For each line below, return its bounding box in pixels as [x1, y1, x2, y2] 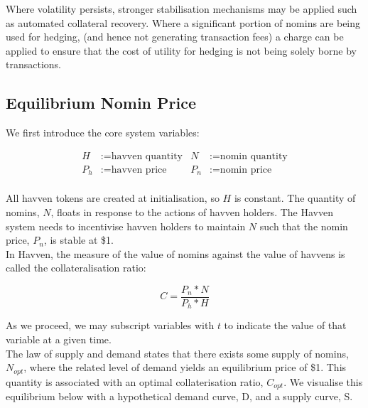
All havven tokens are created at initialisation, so [6, 190, 220, 205]
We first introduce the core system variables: [6, 125, 200, 140]
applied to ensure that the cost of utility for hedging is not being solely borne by [6, 43, 357, 58]
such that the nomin [259, 218, 348, 233]
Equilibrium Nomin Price [6, 92, 197, 114]
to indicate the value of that [224, 318, 347, 333]
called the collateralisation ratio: [6, 260, 146, 275]
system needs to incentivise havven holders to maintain [6, 218, 246, 233]
